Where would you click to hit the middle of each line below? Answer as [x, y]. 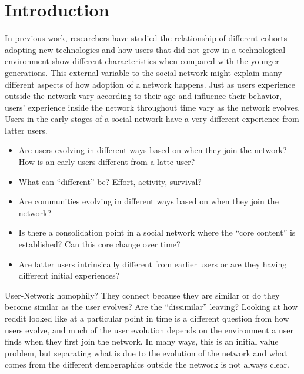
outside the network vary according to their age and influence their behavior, [143, 96]
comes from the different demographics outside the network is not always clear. [147, 364]
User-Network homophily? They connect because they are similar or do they [142, 295]
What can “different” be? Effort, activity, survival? [110, 181]
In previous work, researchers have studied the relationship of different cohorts [146, 38]
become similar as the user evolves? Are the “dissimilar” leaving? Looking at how [151, 307]
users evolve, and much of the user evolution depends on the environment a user [149, 330]
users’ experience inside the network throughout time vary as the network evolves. [153, 107]
